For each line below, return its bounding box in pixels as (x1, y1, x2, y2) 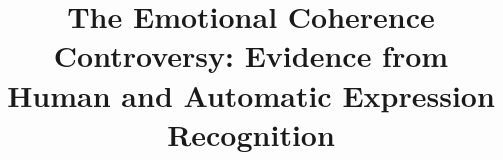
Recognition (167, 113, 335, 154)
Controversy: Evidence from (53, 35, 449, 76)
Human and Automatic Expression (7, 74, 495, 115)
